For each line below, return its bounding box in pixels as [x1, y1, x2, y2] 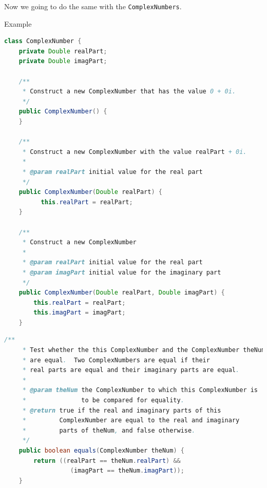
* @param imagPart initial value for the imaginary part [22, 268, 221, 276]
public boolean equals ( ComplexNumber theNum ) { [18, 447, 184, 454]
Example [4, 18, 32, 29]
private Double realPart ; [18, 47, 107, 55]
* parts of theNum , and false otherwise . [22, 426, 196, 434]
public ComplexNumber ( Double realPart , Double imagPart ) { [18, 289, 225, 297]
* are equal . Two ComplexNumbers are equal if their [22, 356, 210, 364]
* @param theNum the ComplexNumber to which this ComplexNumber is [22, 386, 258, 394]
